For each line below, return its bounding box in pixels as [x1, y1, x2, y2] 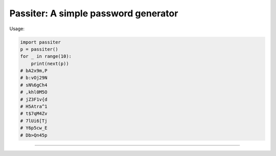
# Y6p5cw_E [20, 125, 48, 131]
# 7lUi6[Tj [20, 118, 48, 124]
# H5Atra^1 [20, 104, 48, 109]
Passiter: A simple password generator [9, 8, 178, 19]
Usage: [9, 26, 25, 32]
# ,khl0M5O [20, 90, 48, 95]
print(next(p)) [31, 60, 69, 66]
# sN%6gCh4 [20, 82, 48, 88]
